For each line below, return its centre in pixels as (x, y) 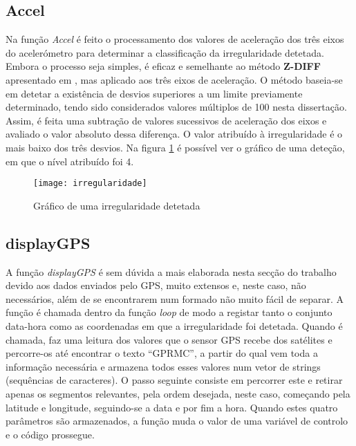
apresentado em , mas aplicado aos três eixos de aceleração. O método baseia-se (174, 79)
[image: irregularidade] (90, 184)
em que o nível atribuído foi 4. (70, 161)
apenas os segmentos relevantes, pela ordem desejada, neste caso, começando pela (178, 393)
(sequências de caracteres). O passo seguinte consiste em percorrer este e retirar (174, 380)
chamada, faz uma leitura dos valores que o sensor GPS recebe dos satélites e (169, 339)
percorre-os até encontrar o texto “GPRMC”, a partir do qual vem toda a (162, 353)
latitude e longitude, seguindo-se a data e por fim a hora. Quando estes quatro (172, 407)
